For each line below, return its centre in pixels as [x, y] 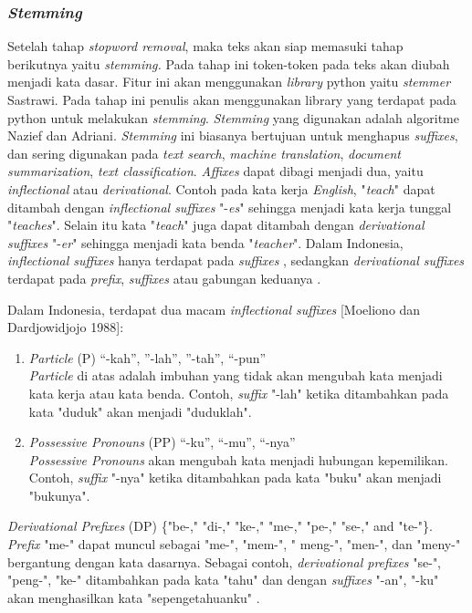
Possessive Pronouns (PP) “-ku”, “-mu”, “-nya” [162, 442]
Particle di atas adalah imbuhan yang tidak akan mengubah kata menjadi [236, 375]
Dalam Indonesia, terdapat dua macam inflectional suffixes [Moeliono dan [214, 309]
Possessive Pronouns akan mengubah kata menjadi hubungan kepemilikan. [238, 459]
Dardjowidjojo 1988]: [66, 327]
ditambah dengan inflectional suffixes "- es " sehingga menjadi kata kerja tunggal [230, 207]
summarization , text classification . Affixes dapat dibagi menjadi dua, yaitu [215, 171]
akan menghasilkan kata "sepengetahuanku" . [134, 597]
